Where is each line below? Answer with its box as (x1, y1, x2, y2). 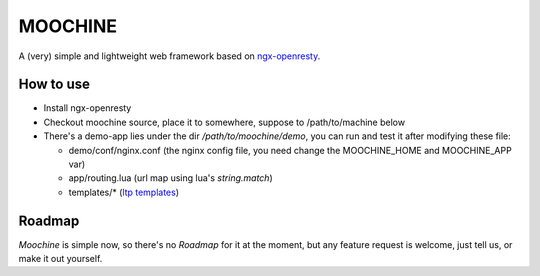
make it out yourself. (18, 253, 103, 265)
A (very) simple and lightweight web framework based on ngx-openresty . (18, 50, 321, 62)
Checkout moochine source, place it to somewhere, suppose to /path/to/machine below (43, 116, 405, 128)
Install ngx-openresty (43, 102, 132, 114)
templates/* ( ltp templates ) (68, 186, 180, 198)
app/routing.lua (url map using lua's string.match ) (68, 172, 274, 184)
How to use (18, 76, 90, 93)
